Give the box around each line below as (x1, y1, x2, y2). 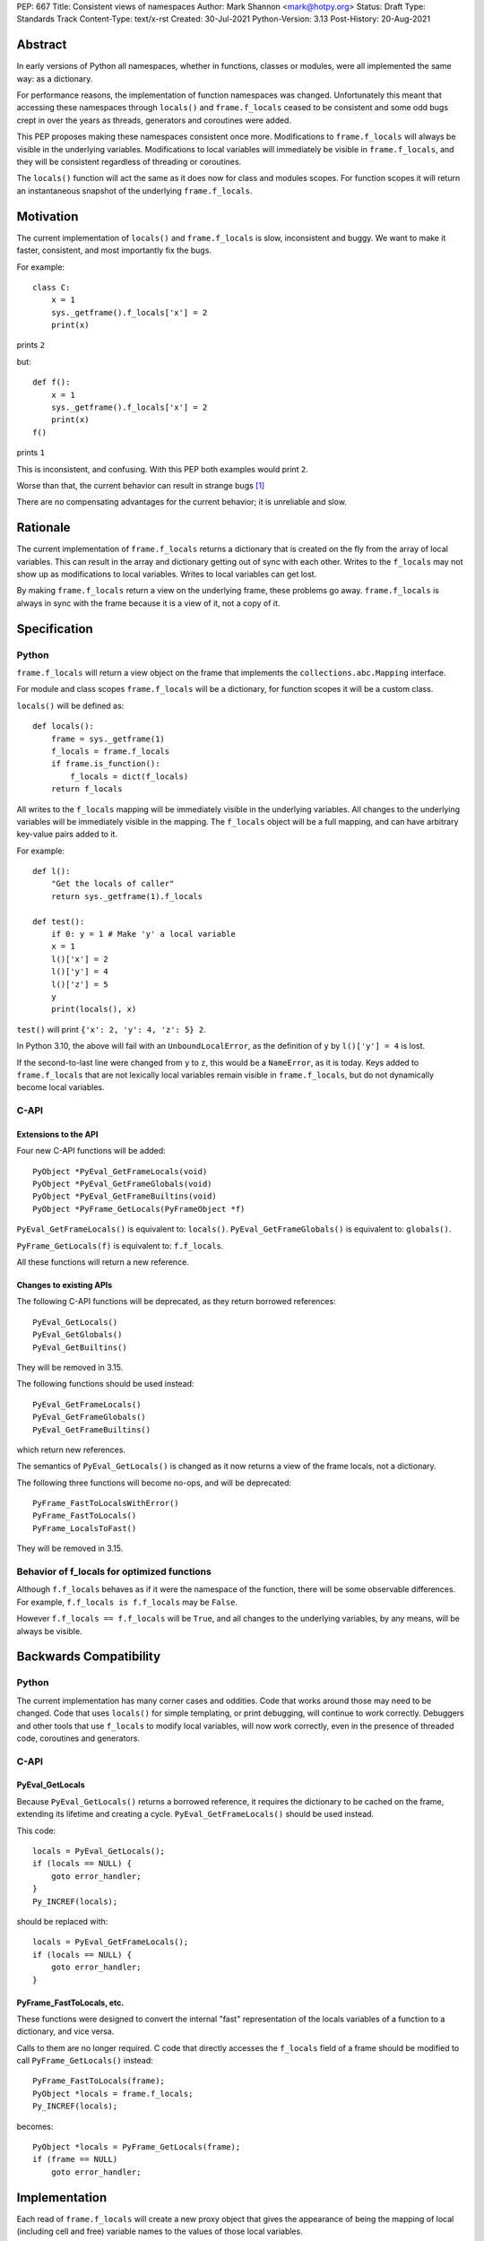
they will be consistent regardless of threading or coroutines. (16, 157, 242, 168)
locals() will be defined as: (16, 700, 125, 711)
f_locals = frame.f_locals (50, 746, 170, 757)
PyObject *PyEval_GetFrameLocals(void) (32, 1166, 208, 1176)
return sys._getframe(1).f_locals (50, 891, 203, 901)
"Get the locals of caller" (50, 878, 175, 889)
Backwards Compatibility (16, 1649, 161, 1665)
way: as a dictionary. (16, 73, 93, 84)
